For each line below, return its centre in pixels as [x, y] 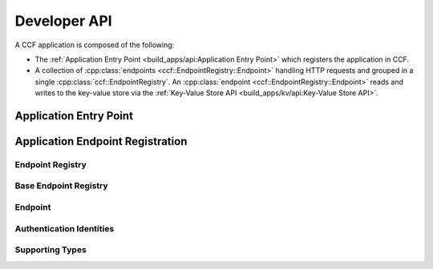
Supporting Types [51, 250]
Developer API [63, 21]
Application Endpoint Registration [101, 141]
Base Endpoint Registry [61, 186]
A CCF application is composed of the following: [95, 45]
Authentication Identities [65, 228]
